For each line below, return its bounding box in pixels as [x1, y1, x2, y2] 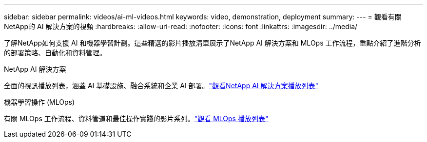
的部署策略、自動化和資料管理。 [4, 48, 106, 57]
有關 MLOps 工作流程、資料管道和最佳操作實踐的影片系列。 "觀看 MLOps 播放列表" [4, 114, 269, 123]
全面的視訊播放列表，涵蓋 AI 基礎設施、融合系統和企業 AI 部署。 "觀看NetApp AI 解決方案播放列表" [4, 81, 319, 90]
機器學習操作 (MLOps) [4, 98, 75, 106]
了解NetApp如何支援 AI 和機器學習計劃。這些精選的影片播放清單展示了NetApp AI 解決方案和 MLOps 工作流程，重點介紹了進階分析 [4, 39, 421, 47]
